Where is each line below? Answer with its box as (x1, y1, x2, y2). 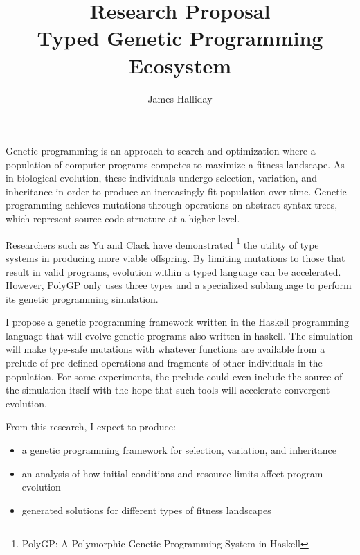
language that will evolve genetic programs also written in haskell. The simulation (6, 328, 353, 342)
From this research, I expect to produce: (6, 419, 176, 434)
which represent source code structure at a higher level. (6, 211, 240, 226)
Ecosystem (128, 51, 232, 79)
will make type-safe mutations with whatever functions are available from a (6, 342, 325, 356)
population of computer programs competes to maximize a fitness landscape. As (6, 157, 345, 171)
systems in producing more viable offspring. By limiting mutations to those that (6, 250, 345, 265)
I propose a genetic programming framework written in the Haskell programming (6, 315, 349, 329)
